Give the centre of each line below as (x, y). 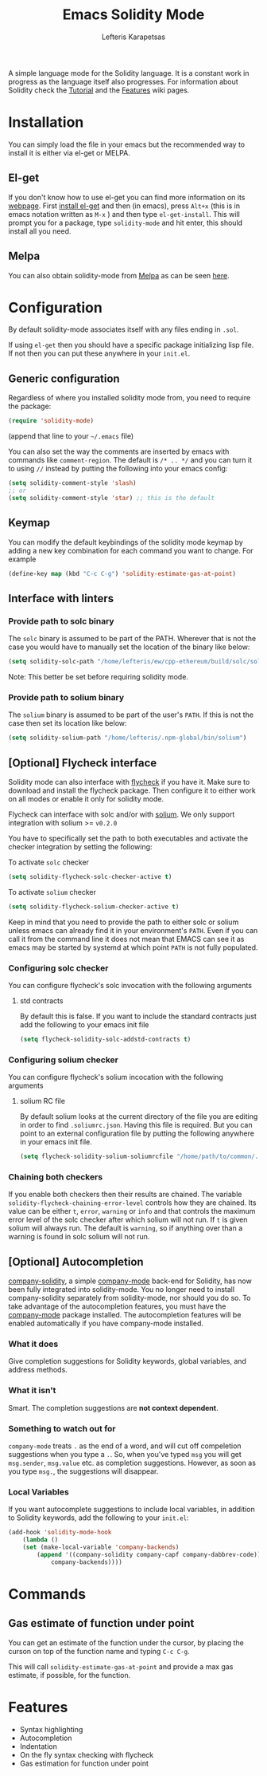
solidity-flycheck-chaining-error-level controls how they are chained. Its (132, 1203)
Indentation (38, 1746)
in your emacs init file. (56, 1142)
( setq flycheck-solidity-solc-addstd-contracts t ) (105, 1040)
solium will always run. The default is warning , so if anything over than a (126, 1228)
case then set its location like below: (68, 723)
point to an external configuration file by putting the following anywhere (137, 1133)
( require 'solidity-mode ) (51, 421)
